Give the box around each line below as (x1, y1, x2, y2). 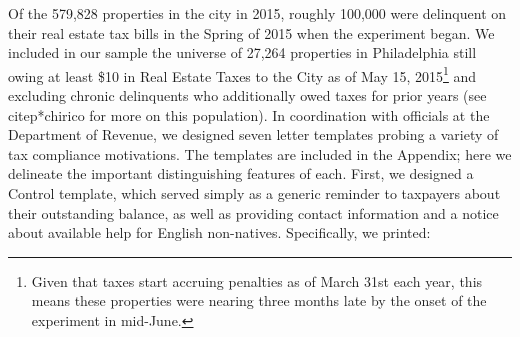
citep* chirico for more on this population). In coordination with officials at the (8, 104, 490, 125)
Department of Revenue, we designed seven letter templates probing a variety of (8, 124, 499, 145)
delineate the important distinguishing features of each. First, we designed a (8, 163, 474, 184)
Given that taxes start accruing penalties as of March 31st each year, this (31, 270, 483, 291)
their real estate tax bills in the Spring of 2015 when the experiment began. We (8, 22, 495, 43)
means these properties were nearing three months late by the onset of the (31, 290, 487, 311)
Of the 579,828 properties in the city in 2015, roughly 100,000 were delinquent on (8, 3, 507, 23)
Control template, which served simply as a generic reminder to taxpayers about (8, 183, 501, 203)
